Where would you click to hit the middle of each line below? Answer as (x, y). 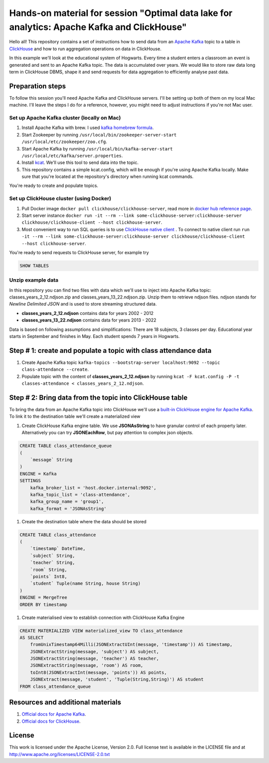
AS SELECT (32, 637)
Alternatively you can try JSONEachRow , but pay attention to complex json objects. (108, 433)
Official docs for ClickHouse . (51, 721)
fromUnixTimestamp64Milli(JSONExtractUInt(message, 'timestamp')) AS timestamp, (131, 645)
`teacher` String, (53, 563)
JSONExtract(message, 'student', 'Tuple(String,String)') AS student (117, 680)
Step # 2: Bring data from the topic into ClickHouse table (98, 397)
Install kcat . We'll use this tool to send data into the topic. (80, 162)
